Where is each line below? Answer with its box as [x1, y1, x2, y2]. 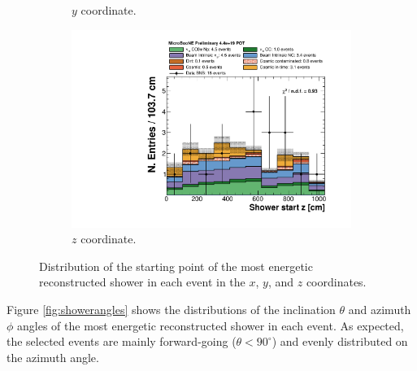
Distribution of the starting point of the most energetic [39, 257, 313, 274]
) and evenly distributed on [271, 333, 408, 350]
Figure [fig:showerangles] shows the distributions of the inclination [7, 301, 336, 318]
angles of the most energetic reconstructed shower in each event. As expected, [17, 316, 404, 334]
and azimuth [348, 301, 411, 318]
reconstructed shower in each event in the [39, 273, 245, 290]
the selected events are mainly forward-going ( [7, 333, 237, 350]
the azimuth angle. [7, 348, 99, 365]
